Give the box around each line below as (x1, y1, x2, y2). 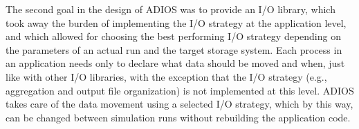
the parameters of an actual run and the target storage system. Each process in (6, 42, 342, 57)
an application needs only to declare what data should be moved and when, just (6, 56, 345, 70)
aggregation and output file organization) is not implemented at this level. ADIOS (6, 83, 354, 97)
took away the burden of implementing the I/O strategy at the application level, (6, 15, 347, 30)
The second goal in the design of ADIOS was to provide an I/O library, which (6, 2, 335, 16)
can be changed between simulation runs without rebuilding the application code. (6, 110, 351, 124)
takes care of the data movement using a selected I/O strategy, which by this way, (6, 97, 353, 111)
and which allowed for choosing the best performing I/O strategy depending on (6, 29, 341, 43)
